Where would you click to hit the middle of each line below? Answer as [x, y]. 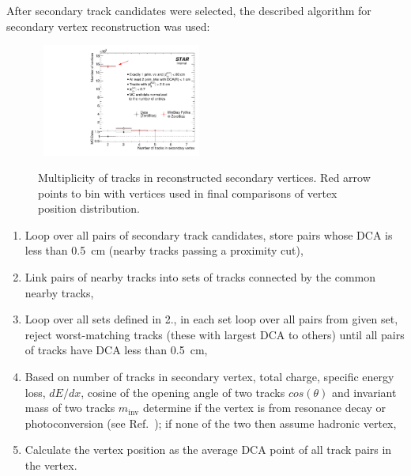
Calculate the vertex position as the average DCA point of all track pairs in [208, 450]
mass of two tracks [70, 408]
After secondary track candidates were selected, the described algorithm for [189, 10]
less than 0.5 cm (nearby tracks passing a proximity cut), [164, 250]
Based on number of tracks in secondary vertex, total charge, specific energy [209, 377]
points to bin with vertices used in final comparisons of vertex [188, 193]
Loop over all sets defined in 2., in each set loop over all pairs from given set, [211, 319]
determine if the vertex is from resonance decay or [264, 408]
